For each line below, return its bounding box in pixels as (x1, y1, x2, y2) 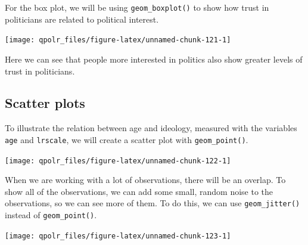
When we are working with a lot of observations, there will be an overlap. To (5, 173, 286, 186)
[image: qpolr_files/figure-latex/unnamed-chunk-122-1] (5, 156, 231, 165)
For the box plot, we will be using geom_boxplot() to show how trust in (5, 1, 269, 13)
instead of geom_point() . (5, 209, 97, 221)
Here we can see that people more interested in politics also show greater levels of (5, 52, 303, 65)
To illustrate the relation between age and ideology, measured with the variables (5, 122, 297, 134)
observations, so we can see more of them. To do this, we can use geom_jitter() (5, 197, 300, 209)
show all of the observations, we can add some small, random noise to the (5, 185, 273, 197)
